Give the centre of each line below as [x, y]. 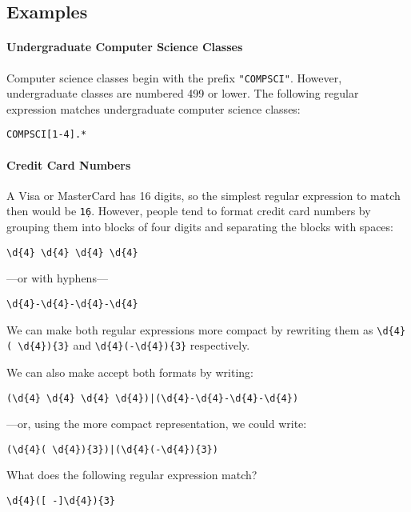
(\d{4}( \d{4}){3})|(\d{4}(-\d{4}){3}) [112, 449]
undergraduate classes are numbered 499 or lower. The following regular [183, 93]
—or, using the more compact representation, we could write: [157, 424]
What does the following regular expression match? [132, 475]
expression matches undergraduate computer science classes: [154, 108]
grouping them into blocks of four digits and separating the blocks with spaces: [200, 227]
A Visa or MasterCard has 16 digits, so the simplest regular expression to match [204, 195]
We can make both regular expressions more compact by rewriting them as [190, 329]
